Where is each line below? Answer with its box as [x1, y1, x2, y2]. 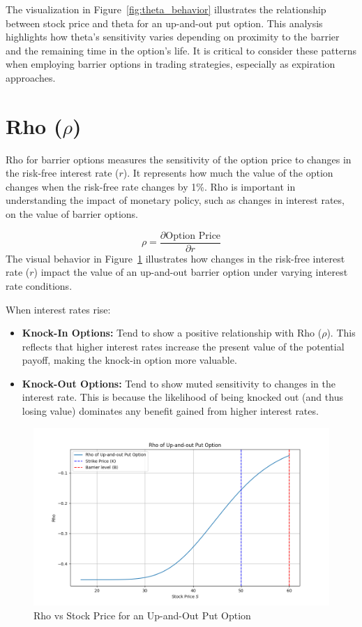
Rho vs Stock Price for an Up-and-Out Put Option [33, 607, 251, 622]
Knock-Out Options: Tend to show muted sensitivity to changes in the [22, 376, 336, 390]
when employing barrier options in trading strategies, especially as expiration [6, 57, 335, 71]
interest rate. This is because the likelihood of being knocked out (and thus [22, 390, 343, 404]
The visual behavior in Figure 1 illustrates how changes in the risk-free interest [6, 251, 345, 265]
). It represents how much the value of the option [123, 165, 333, 180]
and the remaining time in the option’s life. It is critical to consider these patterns [6, 43, 356, 57]
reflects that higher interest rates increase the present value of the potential [22, 339, 345, 353]
